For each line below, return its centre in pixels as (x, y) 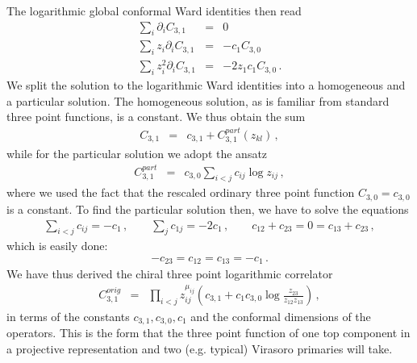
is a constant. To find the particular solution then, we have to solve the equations (208, 209)
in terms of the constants (68, 317)
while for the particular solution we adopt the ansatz (137, 154)
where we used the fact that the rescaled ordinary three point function (181, 192)
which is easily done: (57, 246)
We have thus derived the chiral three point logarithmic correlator (170, 274)
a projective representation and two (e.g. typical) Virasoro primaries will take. (200, 349)
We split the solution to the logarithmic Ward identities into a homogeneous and (206, 85)
